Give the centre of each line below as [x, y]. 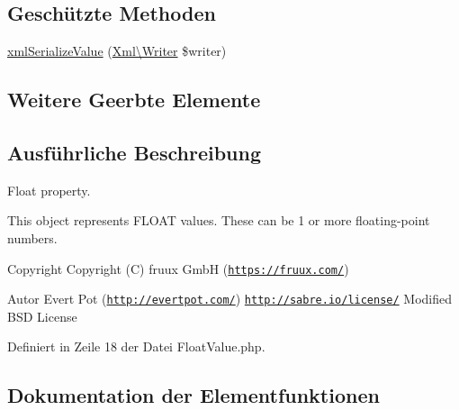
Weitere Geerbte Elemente [134, 100]
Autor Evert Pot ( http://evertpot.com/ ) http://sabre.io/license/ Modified [230, 299]
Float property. [49, 190]
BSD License [42, 316]
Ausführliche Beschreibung [134, 152]
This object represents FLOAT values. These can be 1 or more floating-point [219, 220]
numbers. [32, 237]
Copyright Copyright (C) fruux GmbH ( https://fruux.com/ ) [178, 268]
